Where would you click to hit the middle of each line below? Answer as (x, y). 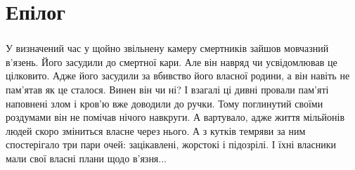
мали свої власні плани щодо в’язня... (86, 158)
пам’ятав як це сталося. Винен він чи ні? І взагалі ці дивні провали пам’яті (167, 90)
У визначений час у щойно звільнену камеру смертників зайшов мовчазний (167, 48)
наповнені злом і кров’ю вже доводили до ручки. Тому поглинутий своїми (164, 103)
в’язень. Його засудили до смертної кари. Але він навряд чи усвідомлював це (172, 61)
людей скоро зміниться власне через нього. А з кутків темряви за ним (156, 130)
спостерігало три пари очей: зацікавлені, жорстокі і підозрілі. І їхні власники (171, 144)
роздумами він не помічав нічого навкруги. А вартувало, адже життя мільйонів (175, 117)
